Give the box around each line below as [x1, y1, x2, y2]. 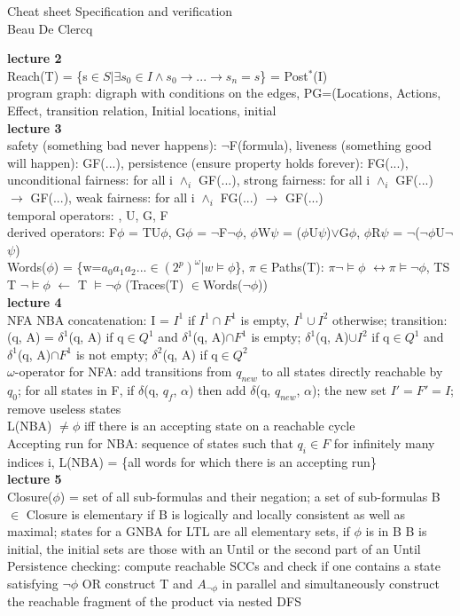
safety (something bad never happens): [7, 136, 217, 154]
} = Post [260, 66, 308, 84]
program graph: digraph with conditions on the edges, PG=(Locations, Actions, [7, 83, 441, 102]
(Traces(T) [125, 275, 184, 294]
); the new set [311, 381, 387, 399]
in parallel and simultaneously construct [222, 574, 440, 593]
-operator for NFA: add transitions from [14, 362, 232, 381]
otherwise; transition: [332, 310, 448, 328]
